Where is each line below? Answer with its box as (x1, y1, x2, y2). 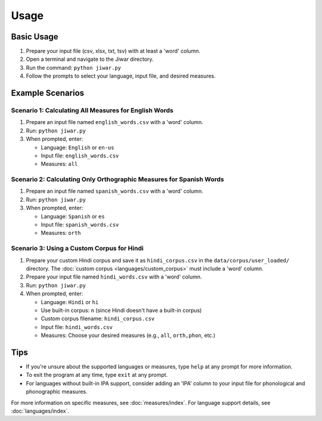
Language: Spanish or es (41, 212, 105, 220)
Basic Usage (11, 32, 58, 42)
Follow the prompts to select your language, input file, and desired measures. (26, 72, 216, 80)
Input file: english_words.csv (41, 152, 119, 159)
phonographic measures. (26, 388, 88, 395)
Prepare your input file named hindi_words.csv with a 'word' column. (26, 273, 202, 280)
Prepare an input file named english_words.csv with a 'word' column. (26, 119, 203, 126)
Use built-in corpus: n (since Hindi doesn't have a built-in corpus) (41, 307, 202, 314)
